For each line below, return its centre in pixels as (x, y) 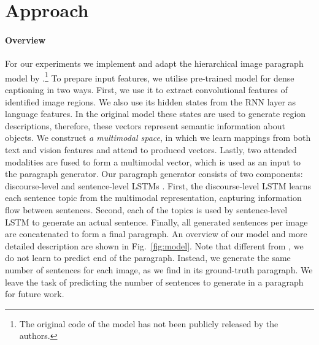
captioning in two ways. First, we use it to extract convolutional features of (146, 90)
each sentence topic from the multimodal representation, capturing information (153, 198)
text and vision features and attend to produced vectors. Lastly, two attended (151, 149)
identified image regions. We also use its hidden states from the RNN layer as (151, 101)
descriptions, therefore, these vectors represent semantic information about (145, 125)
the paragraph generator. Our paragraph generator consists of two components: (154, 174)
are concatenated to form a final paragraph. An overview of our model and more (156, 234)
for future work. (35, 294)
